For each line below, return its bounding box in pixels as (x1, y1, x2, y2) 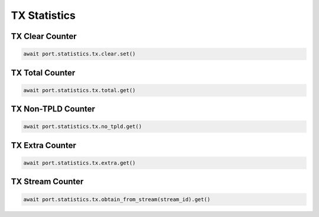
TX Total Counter (11, 68, 76, 78)
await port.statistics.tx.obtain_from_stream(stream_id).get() (23, 196, 211, 203)
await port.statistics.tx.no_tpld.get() (23, 123, 142, 130)
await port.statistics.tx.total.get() (23, 87, 136, 94)
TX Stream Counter (11, 177, 84, 187)
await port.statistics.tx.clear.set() (23, 51, 136, 57)
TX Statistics (11, 9, 76, 22)
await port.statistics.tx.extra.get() (23, 159, 136, 166)
